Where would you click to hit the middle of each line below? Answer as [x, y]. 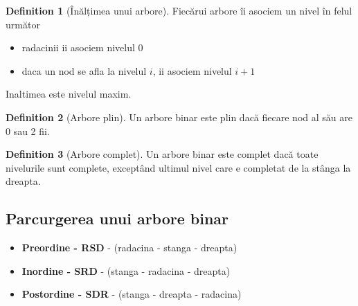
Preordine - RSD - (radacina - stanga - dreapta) [129, 247]
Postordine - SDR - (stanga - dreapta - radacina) [132, 294]
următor [23, 24]
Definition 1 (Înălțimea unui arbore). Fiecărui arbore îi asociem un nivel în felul [179, 10]
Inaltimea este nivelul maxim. [69, 94]
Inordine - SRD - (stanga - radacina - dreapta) [126, 270]
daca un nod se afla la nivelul [84, 70]
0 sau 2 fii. [28, 130]
